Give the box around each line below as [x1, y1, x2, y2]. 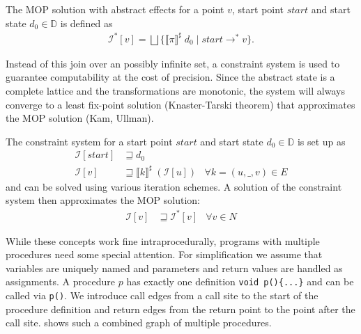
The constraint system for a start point [6, 134, 173, 148]
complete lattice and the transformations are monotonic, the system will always [6, 83, 345, 97]
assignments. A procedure [6, 274, 116, 289]
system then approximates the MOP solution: [6, 193, 200, 207]
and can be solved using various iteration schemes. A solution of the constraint [6, 179, 342, 193]
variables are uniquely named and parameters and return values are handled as [6, 260, 343, 275]
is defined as [60, 15, 113, 30]
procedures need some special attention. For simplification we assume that [6, 247, 323, 262]
